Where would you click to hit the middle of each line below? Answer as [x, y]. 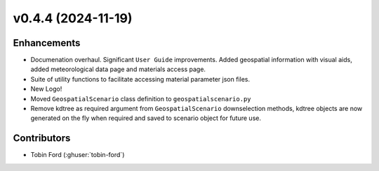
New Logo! [46, 89]
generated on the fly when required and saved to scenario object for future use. [146, 118]
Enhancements [47, 43]
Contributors [42, 139]
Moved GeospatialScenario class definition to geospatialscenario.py [141, 98]
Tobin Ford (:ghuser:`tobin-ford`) [78, 155]
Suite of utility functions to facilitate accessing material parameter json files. [140, 79]
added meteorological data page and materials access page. [118, 69]
